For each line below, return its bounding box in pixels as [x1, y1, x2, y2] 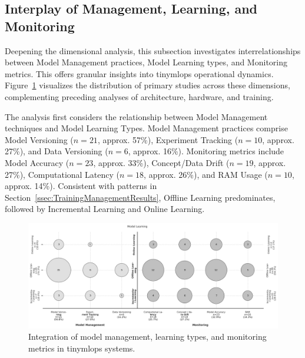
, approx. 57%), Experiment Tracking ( [97, 133, 238, 145]
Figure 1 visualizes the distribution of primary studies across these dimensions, [5, 79, 290, 91]
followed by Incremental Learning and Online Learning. [5, 203, 205, 215]
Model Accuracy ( [5, 156, 69, 168]
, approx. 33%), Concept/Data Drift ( [93, 156, 230, 168]
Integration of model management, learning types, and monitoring [28, 330, 267, 343]
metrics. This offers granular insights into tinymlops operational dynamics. [5, 67, 274, 79]
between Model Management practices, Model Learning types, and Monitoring [5, 56, 287, 68]
